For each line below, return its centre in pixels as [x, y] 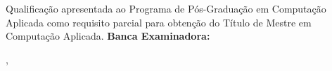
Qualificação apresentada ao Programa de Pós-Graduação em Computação [166, 8]
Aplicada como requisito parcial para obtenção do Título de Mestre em [159, 22]
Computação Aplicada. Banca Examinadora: [108, 36]
